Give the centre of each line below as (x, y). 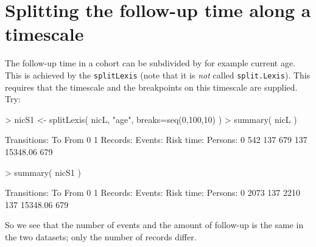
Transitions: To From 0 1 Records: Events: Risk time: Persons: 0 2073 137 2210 (153, 193)
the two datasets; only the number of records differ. (101, 236)
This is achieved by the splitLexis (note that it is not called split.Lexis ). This (158, 75)
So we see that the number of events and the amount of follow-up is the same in (154, 225)
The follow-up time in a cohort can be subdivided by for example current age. (150, 63)
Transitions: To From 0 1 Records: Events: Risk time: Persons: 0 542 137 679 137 (156, 140)
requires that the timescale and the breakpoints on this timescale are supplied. (151, 87)
